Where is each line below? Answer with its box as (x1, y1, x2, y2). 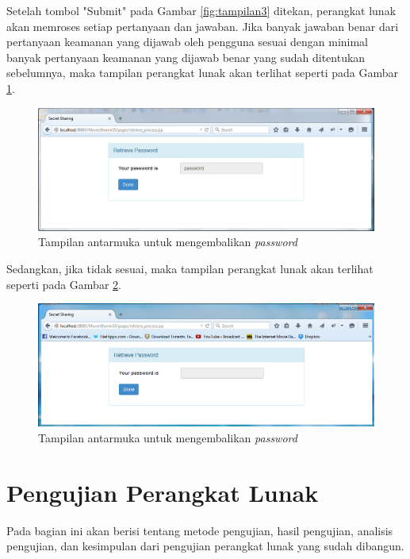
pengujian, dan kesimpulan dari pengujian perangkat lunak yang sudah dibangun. (6, 538, 404, 554)
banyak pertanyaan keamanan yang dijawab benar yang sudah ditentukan (6, 48, 366, 65)
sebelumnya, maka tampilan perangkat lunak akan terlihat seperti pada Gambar (6, 64, 398, 81)
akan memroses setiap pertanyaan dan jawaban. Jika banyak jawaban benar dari (6, 17, 399, 34)
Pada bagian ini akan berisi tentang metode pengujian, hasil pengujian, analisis (6, 522, 393, 538)
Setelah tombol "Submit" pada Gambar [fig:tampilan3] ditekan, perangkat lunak (6, 2, 397, 18)
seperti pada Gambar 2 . (6, 276, 121, 292)
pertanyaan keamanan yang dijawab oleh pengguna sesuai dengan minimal (6, 33, 369, 50)
